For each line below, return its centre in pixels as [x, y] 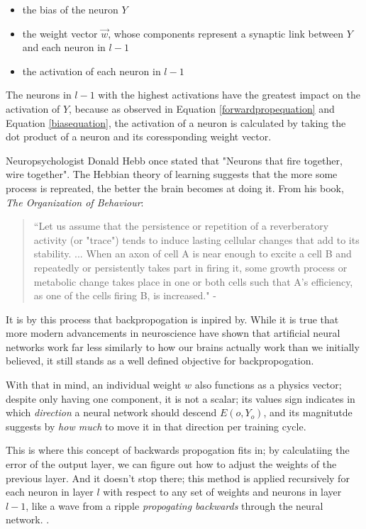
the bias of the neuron [70, 9]
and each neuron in [64, 47]
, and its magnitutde [308, 412]
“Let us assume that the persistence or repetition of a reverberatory [181, 226]
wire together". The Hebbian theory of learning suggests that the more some [172, 174]
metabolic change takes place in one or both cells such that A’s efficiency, [193, 281]
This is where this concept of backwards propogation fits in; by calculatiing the [178, 450]
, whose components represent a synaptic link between [226, 33]
